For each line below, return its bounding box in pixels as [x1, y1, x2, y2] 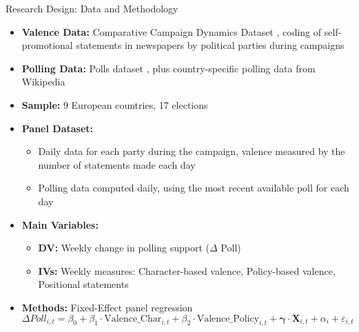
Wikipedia [21, 74, 65, 89]
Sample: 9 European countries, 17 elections [21, 97, 208, 112]
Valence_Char [104, 313, 162, 324]
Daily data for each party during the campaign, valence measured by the [38, 144, 345, 158]
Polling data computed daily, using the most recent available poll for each [38, 180, 349, 195]
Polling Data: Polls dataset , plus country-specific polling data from [21, 61, 316, 75]
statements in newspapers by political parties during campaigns [76, 38, 345, 52]
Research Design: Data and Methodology [6, 1, 178, 15]
